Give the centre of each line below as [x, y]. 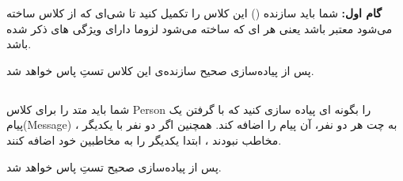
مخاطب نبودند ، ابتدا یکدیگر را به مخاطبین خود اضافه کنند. [144, 140]
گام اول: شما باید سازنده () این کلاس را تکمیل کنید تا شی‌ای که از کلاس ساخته [194, 13]
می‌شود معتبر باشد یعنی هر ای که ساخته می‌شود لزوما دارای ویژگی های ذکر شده [200, 28]
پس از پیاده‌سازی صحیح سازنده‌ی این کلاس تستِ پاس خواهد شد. [160, 70]
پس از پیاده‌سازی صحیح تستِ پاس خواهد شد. [114, 166]
